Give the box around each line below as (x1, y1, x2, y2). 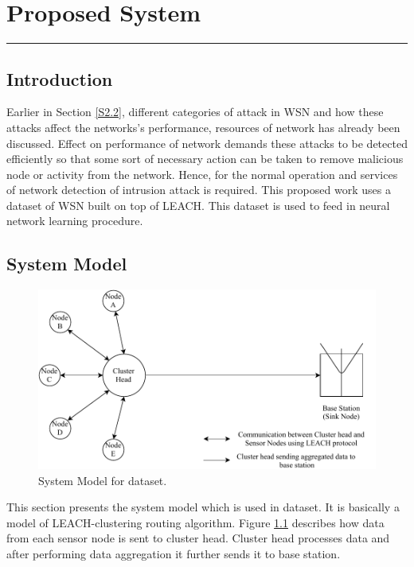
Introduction (6, 66, 113, 91)
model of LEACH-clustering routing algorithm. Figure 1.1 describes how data (6, 514, 385, 530)
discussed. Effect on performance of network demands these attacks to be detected (6, 134, 408, 151)
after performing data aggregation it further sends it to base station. (6, 546, 341, 562)
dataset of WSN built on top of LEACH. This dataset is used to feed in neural (6, 196, 390, 213)
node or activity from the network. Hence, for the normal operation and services (6, 165, 398, 182)
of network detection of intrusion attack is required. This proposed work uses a (6, 181, 391, 198)
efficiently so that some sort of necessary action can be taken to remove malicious (6, 150, 404, 167)
